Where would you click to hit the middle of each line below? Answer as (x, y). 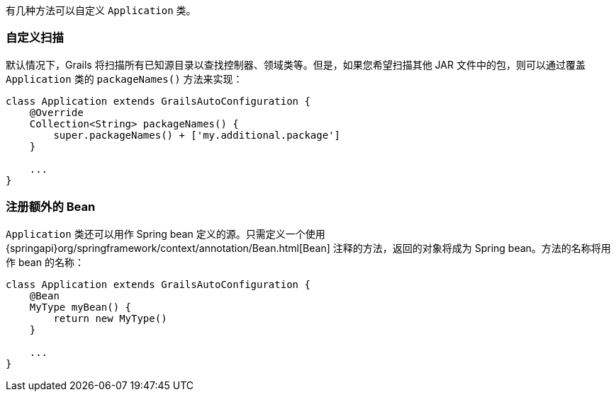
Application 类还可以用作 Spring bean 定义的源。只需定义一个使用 (166, 234)
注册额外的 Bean (51, 207)
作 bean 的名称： (45, 262)
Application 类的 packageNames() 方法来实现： (124, 79)
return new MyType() (110, 318)
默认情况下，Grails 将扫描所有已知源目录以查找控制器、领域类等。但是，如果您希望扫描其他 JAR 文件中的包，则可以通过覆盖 (296, 64)
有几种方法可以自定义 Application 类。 (101, 10)
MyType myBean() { (80, 307)
